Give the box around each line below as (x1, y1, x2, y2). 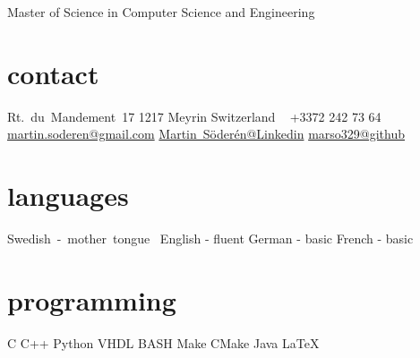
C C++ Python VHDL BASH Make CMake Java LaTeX (7, 333, 320, 352)
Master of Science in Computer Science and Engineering (7, 3, 315, 21)
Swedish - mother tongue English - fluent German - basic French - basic (7, 229, 414, 248)
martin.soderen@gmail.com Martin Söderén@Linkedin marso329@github (7, 124, 405, 143)
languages (7, 177, 129, 214)
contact (7, 55, 99, 91)
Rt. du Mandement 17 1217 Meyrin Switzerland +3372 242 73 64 (7, 107, 381, 125)
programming (7, 281, 176, 318)
